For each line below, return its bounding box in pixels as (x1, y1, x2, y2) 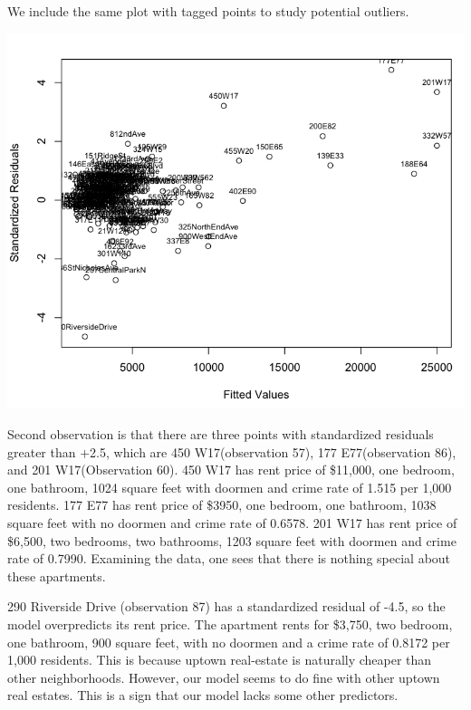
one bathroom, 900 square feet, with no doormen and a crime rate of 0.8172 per (7, 632, 450, 651)
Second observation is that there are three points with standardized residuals (7, 425, 434, 444)
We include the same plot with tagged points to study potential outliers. (7, 2, 409, 20)
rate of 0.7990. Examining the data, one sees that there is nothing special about (7, 549, 451, 568)
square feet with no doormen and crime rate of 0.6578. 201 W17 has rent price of (7, 513, 457, 532)
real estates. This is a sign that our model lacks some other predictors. (7, 686, 399, 705)
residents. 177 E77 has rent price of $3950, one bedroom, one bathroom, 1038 (7, 495, 437, 514)
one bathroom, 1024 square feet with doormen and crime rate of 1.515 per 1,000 (7, 477, 452, 496)
